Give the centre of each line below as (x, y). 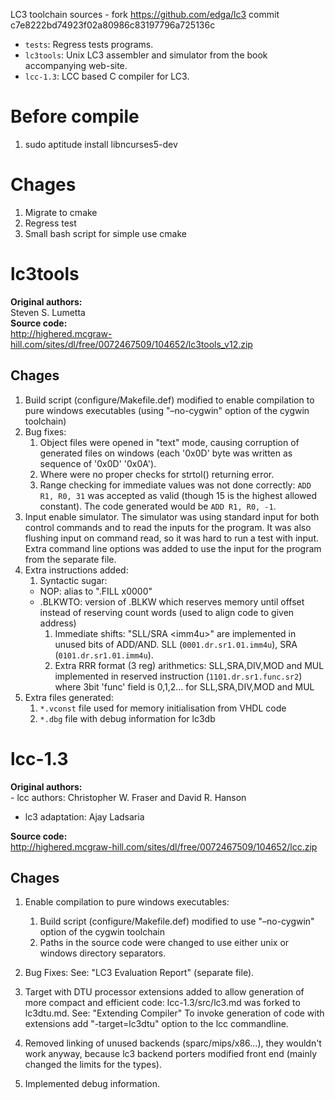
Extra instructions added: (76, 570)
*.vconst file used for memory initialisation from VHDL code (163, 708)
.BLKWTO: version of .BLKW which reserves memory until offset (172, 601)
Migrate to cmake (61, 212)
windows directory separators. (103, 953)
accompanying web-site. (76, 65)
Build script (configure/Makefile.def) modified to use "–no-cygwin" (177, 921)
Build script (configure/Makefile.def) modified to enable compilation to (169, 400)
